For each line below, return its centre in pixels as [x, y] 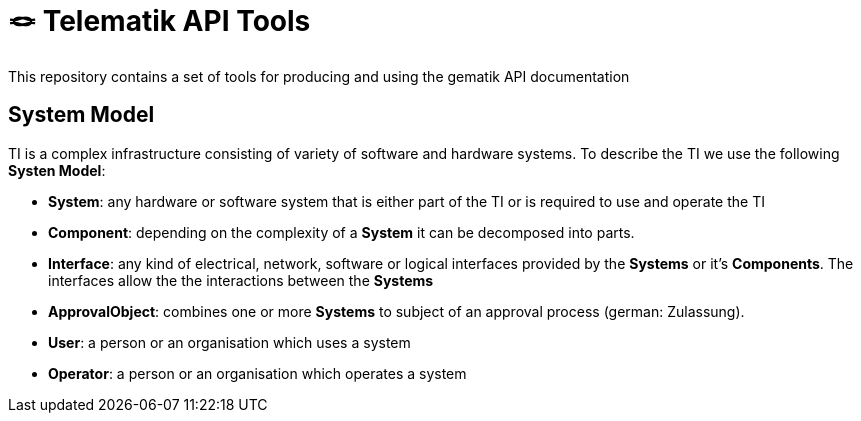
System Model [81, 115]
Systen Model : [57, 170]
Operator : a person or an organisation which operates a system [257, 373]
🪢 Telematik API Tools [159, 21]
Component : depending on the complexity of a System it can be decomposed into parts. [341, 232]
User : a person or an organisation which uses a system [229, 342]
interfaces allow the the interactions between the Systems [241, 280]
